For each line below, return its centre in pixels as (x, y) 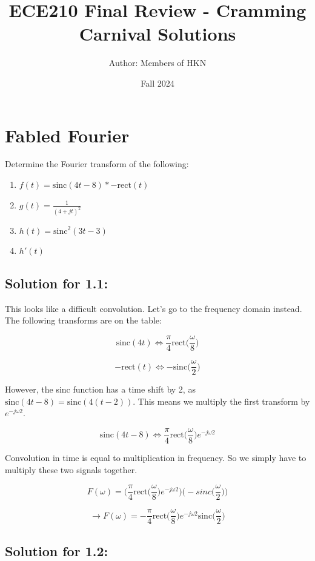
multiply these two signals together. (71, 469)
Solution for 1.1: (57, 283)
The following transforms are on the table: (83, 320)
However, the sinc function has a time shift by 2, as (100, 389)
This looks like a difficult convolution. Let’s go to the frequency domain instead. (154, 308)
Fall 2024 (157, 83)
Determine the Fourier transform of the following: (97, 164)
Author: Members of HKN (157, 63)
